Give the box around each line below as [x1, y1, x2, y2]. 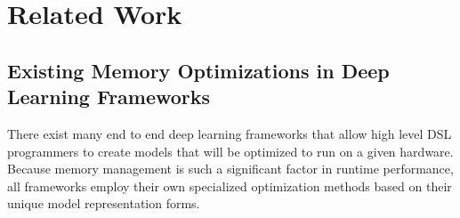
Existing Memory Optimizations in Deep [7, 56, 390, 84]
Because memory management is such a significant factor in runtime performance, [7, 159, 454, 178]
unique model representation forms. [7, 194, 200, 213]
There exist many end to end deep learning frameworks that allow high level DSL [7, 124, 452, 142]
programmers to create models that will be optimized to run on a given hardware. [7, 141, 454, 160]
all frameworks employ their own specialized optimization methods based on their [7, 176, 452, 195]
